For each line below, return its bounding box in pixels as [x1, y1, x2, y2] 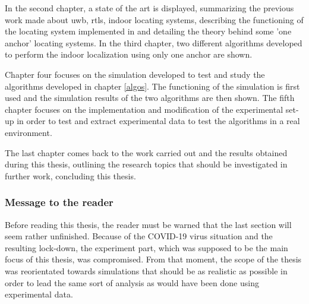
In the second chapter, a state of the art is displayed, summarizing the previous [5, 2, 294, 14]
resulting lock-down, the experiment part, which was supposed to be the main [5, 241, 288, 254]
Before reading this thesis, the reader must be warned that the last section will [5, 218, 292, 230]
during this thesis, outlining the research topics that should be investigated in [5, 158, 288, 170]
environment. [5, 126, 52, 138]
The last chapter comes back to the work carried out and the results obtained [5, 146, 288, 159]
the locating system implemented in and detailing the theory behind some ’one [5, 25, 292, 37]
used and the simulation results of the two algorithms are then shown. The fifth [5, 91, 295, 104]
